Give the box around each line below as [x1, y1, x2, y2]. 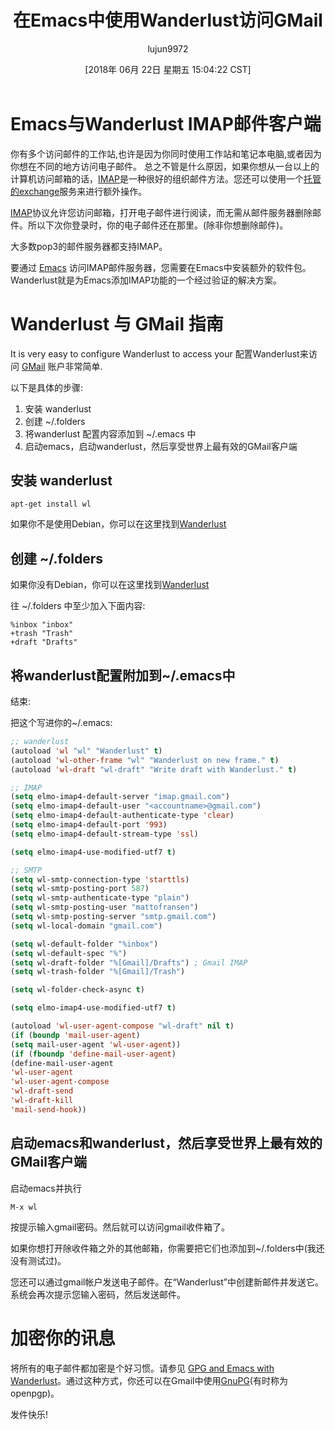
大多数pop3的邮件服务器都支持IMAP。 [10, 240, 168, 252]
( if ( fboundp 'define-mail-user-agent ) [10, 1049, 177, 1059]
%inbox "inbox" [10, 620, 74, 630]
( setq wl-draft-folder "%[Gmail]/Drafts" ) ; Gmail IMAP [10, 957, 248, 968]
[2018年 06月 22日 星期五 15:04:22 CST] [84, 63, 252, 75]
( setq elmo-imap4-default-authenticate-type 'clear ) [10, 811, 235, 821]
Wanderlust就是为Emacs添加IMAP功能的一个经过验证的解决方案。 [10, 274, 283, 286]
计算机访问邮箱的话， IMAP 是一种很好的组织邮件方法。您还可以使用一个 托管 [10, 172, 322, 185]
